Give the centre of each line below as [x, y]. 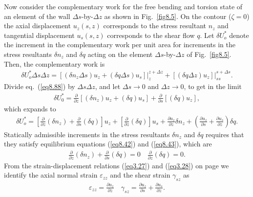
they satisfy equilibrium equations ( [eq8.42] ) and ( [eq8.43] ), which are [108, 144]
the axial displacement [37, 26]
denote [239, 35]
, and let [108, 86]
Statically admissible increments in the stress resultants [87, 134]
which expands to [30, 108]
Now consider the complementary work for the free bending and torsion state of [123, 6]
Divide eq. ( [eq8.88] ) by [40, 86]
